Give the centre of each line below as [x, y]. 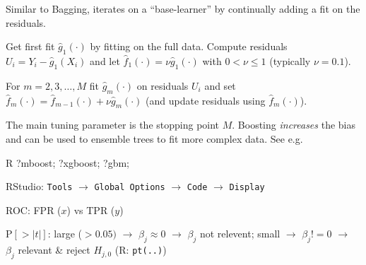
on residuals [163, 85]
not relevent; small [240, 234]
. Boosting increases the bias [294, 125]
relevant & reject [54, 250]
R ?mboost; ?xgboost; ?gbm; [67, 162]
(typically [290, 60]
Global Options [130, 188]
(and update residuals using [206, 100]
